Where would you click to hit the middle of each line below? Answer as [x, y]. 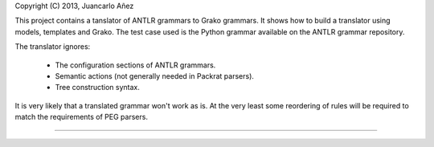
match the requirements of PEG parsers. [82, 117]
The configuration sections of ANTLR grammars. [135, 65]
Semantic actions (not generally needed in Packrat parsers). [155, 76]
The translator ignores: [53, 47]
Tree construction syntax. [98, 88]
